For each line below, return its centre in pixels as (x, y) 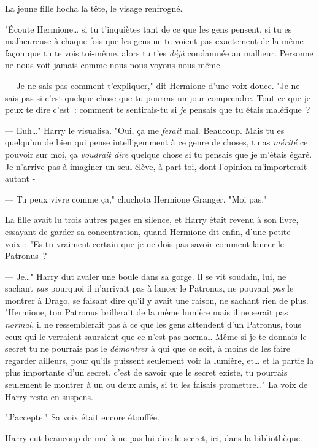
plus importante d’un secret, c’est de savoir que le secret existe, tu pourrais (146, 372)
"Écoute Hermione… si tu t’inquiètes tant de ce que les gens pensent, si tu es (148, 29)
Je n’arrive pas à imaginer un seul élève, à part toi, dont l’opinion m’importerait (156, 166)
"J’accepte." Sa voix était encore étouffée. (82, 417)
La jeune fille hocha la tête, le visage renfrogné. (94, 8)
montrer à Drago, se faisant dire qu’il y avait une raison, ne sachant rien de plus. (157, 300)
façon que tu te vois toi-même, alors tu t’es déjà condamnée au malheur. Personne (159, 52)
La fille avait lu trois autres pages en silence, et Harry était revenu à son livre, (152, 219)
